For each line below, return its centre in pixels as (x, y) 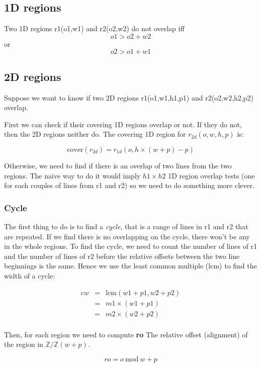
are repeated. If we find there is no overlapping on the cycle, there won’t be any (127, 236)
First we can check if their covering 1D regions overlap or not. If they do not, (123, 124)
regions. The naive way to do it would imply (72, 175)
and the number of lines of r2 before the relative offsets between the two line (122, 256)
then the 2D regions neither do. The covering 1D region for (95, 134)
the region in (24, 344)
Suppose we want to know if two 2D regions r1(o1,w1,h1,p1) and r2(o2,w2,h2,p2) (129, 97)
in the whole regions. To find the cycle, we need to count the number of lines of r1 (131, 246)
